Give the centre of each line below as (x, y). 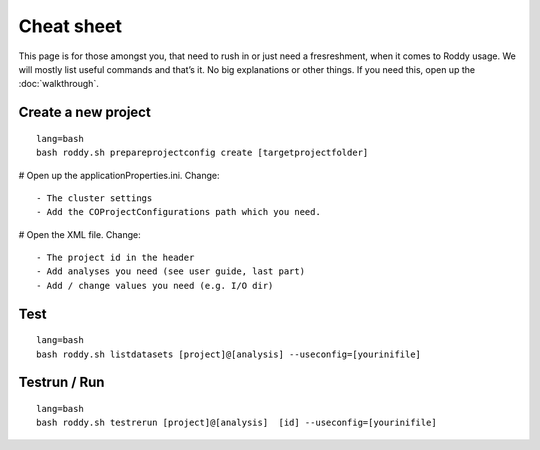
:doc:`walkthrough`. (58, 84)
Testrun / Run (61, 382)
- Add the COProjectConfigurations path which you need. (179, 212)
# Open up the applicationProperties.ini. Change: (119, 175)
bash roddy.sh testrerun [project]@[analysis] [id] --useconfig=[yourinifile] (236, 423)
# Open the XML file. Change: (79, 234)
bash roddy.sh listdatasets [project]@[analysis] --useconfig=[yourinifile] (229, 354)
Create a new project (85, 112)
